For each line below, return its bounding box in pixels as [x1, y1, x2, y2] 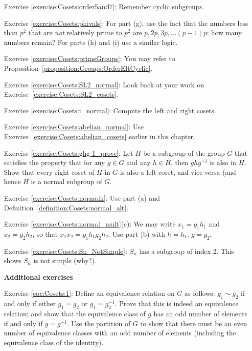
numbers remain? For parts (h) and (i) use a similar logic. [4, 37, 178, 47]
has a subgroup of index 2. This [139, 246, 234, 256]
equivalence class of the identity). [4, 337, 104, 347]
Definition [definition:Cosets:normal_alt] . [4, 202, 129, 212]
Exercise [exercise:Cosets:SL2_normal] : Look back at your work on [4, 79, 205, 89]
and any [126, 157, 151, 167]
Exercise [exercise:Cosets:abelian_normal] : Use [4, 122, 144, 132]
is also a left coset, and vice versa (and [120, 166, 236, 177]
